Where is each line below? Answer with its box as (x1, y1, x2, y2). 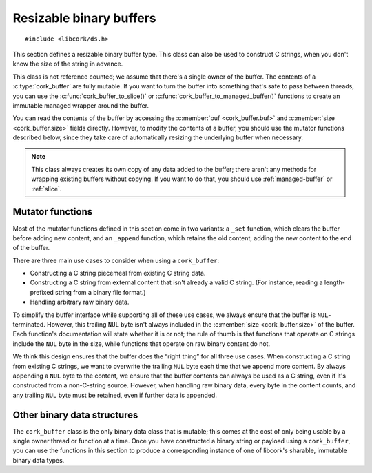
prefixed (30, 288, 54, 296)
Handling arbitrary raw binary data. (30, 298, 130, 307)
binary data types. (12, 456, 65, 464)
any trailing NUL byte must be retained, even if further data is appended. (12, 391, 217, 399)
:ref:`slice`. (31, 184, 62, 193)
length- (324, 278, 346, 287)
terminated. (12, 320, 46, 329)
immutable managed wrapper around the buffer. (12, 101, 149, 110)
